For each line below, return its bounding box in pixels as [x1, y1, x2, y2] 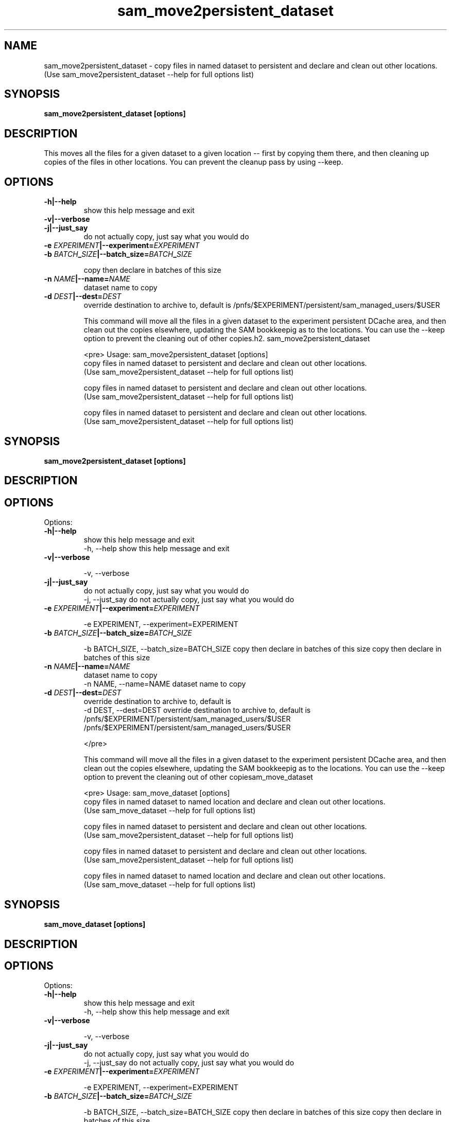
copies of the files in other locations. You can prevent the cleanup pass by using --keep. [44, 157, 343, 167]
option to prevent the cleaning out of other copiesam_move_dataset [83, 773, 313, 782]
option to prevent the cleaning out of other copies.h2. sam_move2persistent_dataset [83, 334, 370, 343]
